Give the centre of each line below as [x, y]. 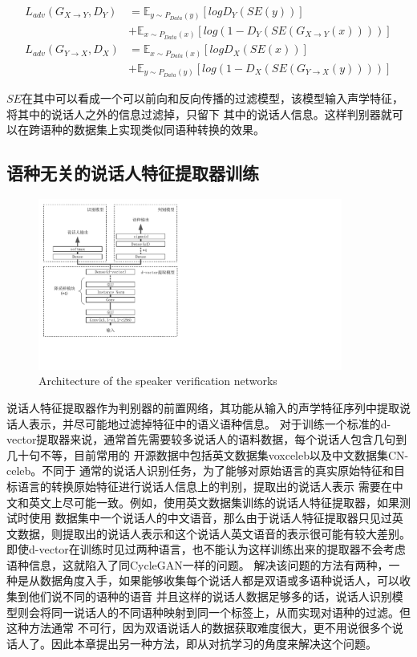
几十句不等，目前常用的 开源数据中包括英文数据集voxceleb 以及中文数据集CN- [208, 454]
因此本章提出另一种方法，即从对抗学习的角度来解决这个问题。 [214, 643]
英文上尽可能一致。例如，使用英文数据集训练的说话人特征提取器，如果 [214, 502]
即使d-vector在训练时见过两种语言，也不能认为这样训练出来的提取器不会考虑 [206, 549]
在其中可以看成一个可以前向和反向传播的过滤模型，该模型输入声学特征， [212, 98]
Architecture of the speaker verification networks [158, 381]
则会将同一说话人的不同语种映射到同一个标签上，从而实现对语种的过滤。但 [214, 612]
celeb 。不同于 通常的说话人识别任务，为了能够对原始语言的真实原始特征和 [200, 470]
